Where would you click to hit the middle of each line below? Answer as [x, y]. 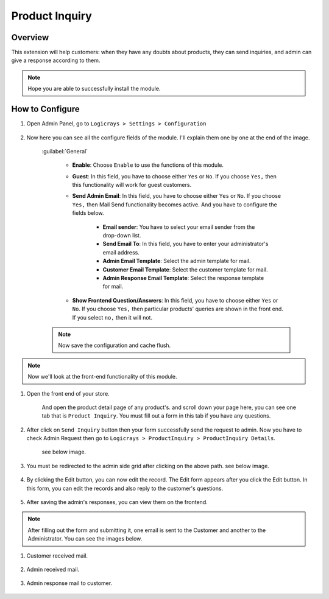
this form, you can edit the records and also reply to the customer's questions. [125, 488]
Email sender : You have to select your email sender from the [179, 227]
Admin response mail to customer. [69, 583]
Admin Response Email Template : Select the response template [183, 278]
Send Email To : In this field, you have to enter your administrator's [186, 244]
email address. [121, 252]
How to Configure [46, 109]
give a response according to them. [56, 60]
